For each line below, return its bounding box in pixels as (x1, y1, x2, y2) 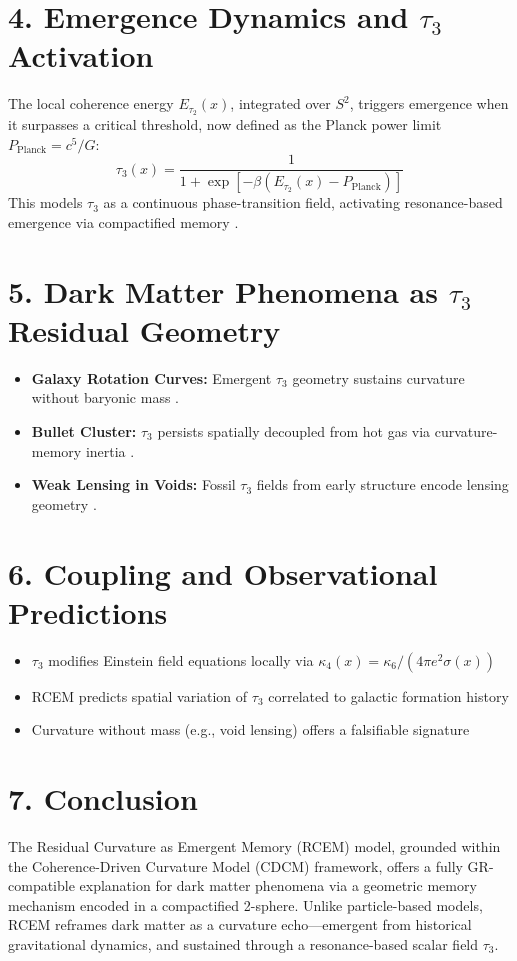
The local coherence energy (8, 93, 174, 114)
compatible (8, 875, 75, 896)
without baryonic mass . (31, 387, 180, 408)
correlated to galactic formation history (268, 685, 509, 706)
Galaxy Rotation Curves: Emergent (31, 367, 272, 388)
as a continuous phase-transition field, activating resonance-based (103, 192, 503, 213)
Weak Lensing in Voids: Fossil (31, 474, 236, 495)
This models (8, 192, 83, 213)
